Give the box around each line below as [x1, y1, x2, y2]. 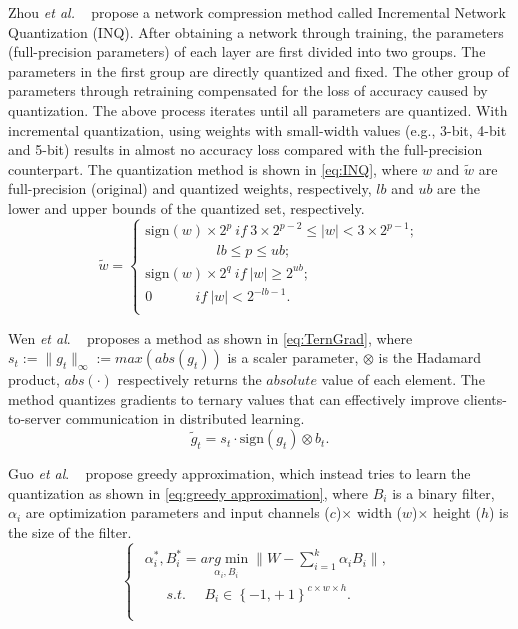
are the [437, 178, 480, 199]
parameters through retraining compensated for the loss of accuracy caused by [8, 80, 488, 101]
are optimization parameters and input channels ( [25, 502, 330, 523]
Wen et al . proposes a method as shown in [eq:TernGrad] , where [8, 327, 413, 348]
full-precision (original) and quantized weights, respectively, [8, 178, 372, 199]
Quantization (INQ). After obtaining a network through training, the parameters [8, 21, 504, 42]
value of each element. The [321, 369, 485, 390]
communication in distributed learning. [65, 408, 305, 429]
